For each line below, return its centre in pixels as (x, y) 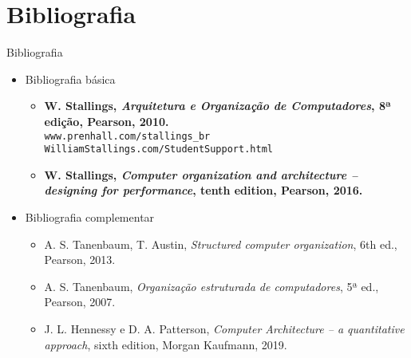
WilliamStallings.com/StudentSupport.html (158, 149)
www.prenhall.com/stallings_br (127, 136)
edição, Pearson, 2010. (107, 121)
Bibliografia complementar (90, 217)
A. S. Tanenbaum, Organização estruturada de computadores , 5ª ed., (211, 286)
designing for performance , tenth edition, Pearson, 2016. (204, 190)
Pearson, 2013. (80, 260)
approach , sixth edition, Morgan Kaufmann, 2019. (166, 344)
